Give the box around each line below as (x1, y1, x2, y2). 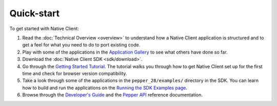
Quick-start (9, 8, 60, 19)
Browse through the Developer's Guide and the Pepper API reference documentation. (22, 92, 203, 98)
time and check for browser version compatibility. (22, 70, 127, 76)
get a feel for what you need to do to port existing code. (22, 42, 141, 48)
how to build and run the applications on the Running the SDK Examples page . (22, 85, 187, 91)
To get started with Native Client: (9, 25, 79, 32)
